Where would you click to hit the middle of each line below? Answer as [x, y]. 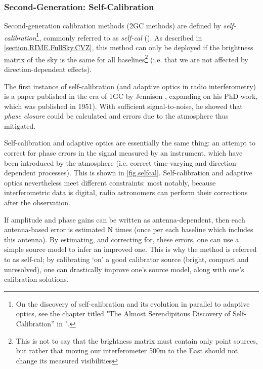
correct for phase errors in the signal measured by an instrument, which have [123, 153]
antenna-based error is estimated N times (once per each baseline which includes [129, 229]
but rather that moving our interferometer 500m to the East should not [127, 350]
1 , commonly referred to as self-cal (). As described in [119, 36]
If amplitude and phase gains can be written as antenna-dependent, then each [125, 219]
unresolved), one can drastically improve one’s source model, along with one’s [124, 269]
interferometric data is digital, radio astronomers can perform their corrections [126, 192]
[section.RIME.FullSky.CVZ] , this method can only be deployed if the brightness [129, 47]
